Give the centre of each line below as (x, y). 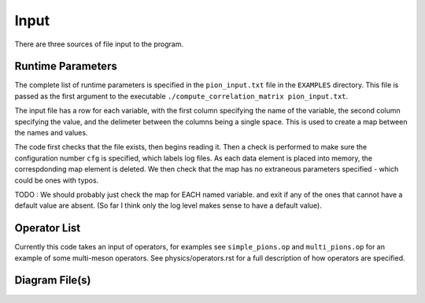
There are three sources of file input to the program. (99, 44)
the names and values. (51, 133)
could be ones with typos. (57, 180)
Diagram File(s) (53, 281)
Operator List (48, 228)
